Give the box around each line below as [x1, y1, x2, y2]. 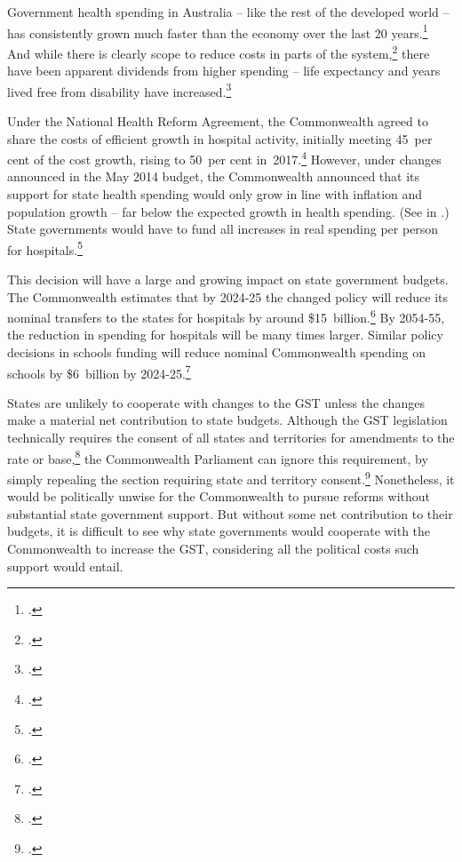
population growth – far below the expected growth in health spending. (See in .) [7, 202, 450, 220]
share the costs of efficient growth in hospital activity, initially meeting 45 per [7, 129, 433, 148]
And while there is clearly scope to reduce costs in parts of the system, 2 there [7, 41, 430, 62]
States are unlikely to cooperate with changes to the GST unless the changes [7, 393, 425, 411]
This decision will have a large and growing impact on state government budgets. [7, 270, 449, 288]
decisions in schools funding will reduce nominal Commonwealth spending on [7, 343, 426, 362]
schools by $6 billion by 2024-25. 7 [7, 361, 191, 382]
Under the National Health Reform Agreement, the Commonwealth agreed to [7, 111, 428, 130]
